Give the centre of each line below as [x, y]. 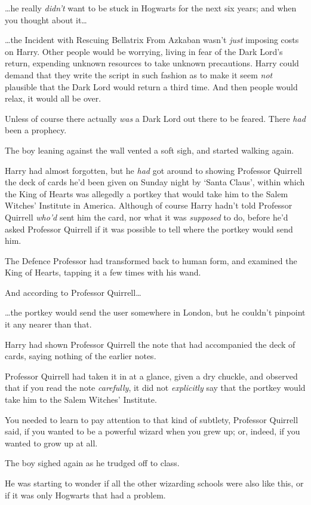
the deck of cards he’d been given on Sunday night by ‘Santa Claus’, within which [155, 182]
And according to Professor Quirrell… [73, 292]
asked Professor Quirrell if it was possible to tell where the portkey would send [149, 229]
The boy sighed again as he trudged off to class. [92, 463]
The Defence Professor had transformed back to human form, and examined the [151, 260]
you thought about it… [46, 19]
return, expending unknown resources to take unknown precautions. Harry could [152, 63]
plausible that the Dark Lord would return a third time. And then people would [151, 86]
